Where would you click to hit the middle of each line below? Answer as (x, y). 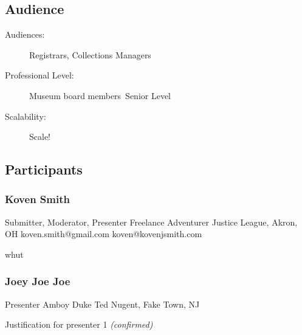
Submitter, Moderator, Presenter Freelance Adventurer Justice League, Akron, (151, 222)
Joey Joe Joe (38, 281)
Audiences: (25, 34)
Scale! (40, 136)
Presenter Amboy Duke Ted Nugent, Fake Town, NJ (102, 304)
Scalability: (26, 116)
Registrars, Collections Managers (90, 54)
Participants (44, 169)
